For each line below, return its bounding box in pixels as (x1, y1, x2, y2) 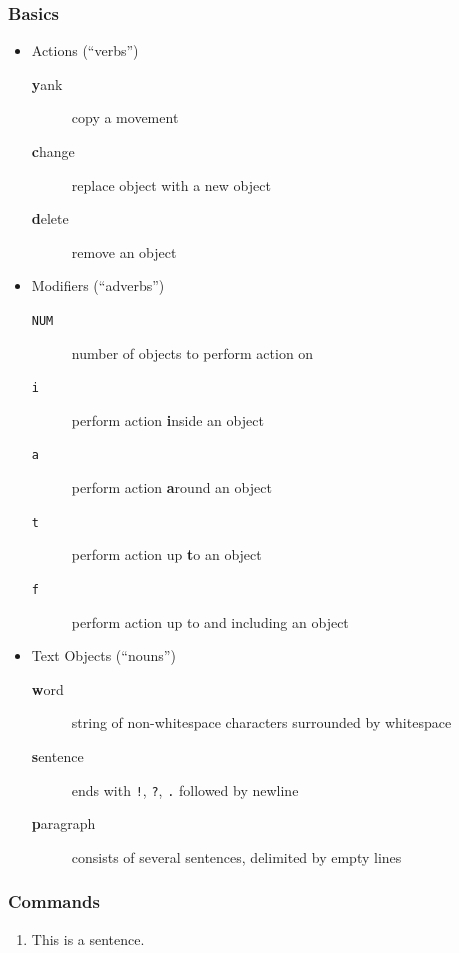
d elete (31, 208, 69, 229)
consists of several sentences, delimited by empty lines (71, 846, 402, 867)
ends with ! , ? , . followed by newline (71, 779, 299, 800)
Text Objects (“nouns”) (31, 645, 176, 666)
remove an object (71, 241, 177, 262)
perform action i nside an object (71, 409, 264, 430)
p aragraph (31, 813, 96, 834)
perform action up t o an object (71, 544, 262, 565)
